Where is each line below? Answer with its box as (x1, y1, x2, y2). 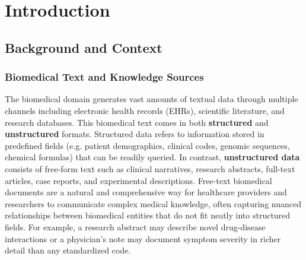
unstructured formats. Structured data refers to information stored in (5, 128, 264, 140)
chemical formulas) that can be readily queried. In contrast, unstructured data (5, 151, 300, 163)
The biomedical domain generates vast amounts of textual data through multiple (5, 93, 298, 105)
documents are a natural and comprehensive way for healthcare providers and (5, 186, 287, 198)
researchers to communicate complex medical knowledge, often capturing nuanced (5, 197, 301, 210)
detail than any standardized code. (5, 244, 131, 256)
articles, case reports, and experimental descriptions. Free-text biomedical (5, 174, 272, 186)
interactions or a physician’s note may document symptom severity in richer (5, 232, 281, 245)
